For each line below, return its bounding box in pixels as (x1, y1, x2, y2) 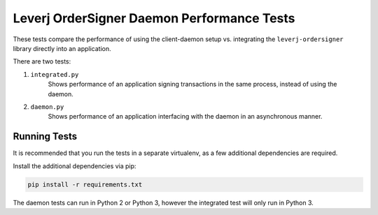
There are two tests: (13, 57, 71, 66)
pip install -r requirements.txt (27, 180, 143, 188)
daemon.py (30, 103, 64, 111)
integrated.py (30, 71, 79, 78)
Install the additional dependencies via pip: (13, 161, 136, 170)
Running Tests (13, 131, 77, 142)
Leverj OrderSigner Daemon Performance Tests (13, 10, 295, 26)
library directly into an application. (13, 44, 111, 52)
